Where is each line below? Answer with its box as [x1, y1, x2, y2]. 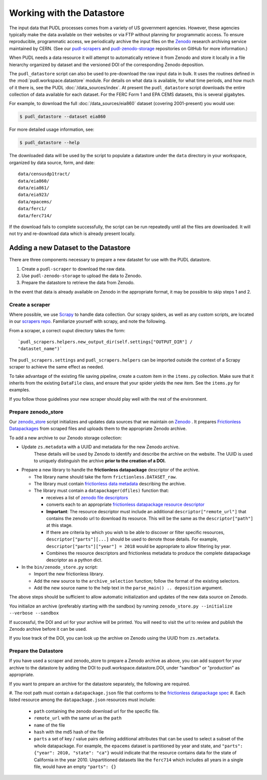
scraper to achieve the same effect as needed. [9, 364, 104, 370]
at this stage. [46, 522, 73, 528]
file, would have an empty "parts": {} [34, 764, 116, 770]
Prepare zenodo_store [9, 408, 64, 415]
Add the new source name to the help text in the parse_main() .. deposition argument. [34, 585, 223, 591]
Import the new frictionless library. [34, 571, 104, 577]
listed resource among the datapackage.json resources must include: [9, 697, 156, 703]
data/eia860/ [18, 178, 49, 183]
